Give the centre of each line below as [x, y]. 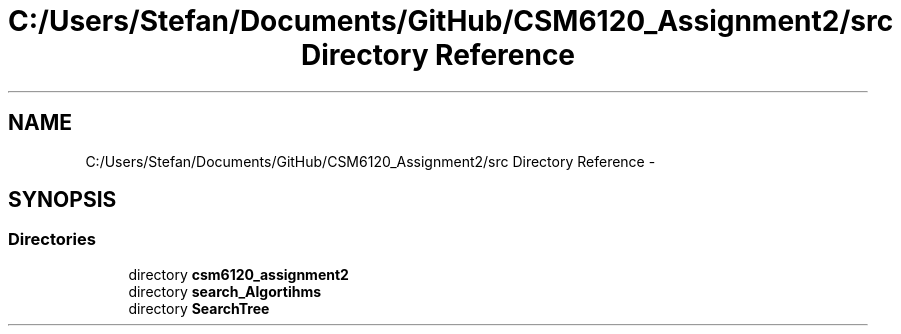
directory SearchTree [199, 308]
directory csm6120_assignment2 [238, 274]
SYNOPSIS [62, 200]
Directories [52, 239]
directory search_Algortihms [225, 291]
